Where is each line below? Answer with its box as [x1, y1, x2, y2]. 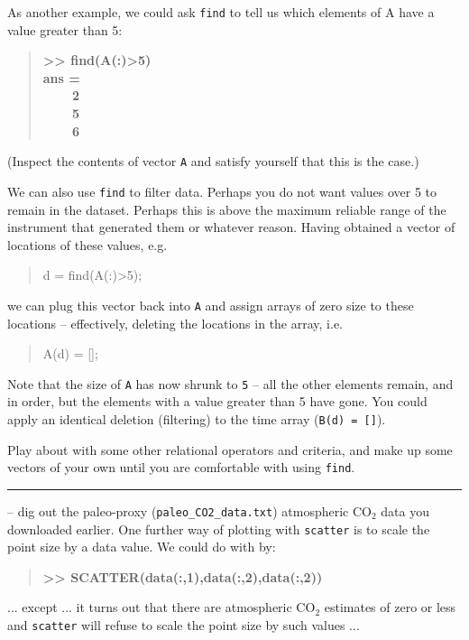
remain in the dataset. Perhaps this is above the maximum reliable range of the [7, 199, 446, 218]
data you [381, 501, 429, 520]
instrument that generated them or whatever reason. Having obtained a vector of [7, 218, 455, 237]
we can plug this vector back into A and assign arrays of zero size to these [7, 295, 414, 314]
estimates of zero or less [324, 598, 456, 617]
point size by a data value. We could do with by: [7, 537, 276, 556]
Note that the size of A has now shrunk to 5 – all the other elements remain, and [7, 374, 454, 393]
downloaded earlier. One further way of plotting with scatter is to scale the [7, 519, 430, 538]
